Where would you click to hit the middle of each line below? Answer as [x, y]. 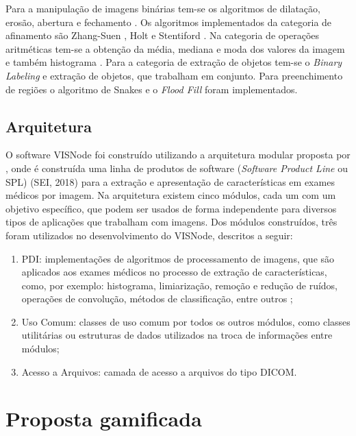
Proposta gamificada [104, 419]
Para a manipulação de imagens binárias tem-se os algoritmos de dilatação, [163, 8]
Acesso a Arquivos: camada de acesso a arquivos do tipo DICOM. [159, 371]
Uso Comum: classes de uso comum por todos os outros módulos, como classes [186, 321]
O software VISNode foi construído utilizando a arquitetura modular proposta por [178, 155]
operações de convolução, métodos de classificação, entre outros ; [157, 299]
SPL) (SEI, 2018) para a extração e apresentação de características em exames [170, 181]
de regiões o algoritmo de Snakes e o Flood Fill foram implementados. [152, 89]
